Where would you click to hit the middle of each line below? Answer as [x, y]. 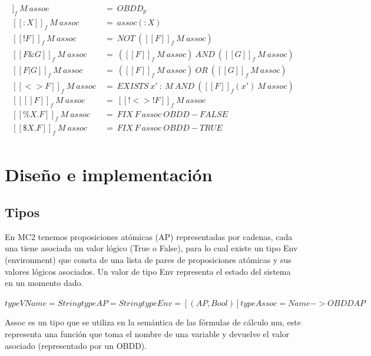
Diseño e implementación [109, 174]
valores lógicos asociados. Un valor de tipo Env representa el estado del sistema [148, 271]
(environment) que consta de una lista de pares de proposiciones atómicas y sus [148, 260]
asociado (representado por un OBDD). [76, 345]
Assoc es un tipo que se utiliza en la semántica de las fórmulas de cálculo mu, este [153, 322]
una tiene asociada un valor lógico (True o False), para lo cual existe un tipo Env [151, 248]
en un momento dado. [44, 283]
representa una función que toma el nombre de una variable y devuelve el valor [147, 334]
